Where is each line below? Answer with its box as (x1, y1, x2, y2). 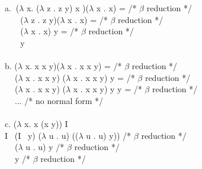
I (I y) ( (5, 129, 41, 141)
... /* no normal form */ (15, 94, 104, 106)
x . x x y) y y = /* (73, 83, 142, 95)
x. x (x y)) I (24, 117, 68, 129)
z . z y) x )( (47, 2, 89, 14)
